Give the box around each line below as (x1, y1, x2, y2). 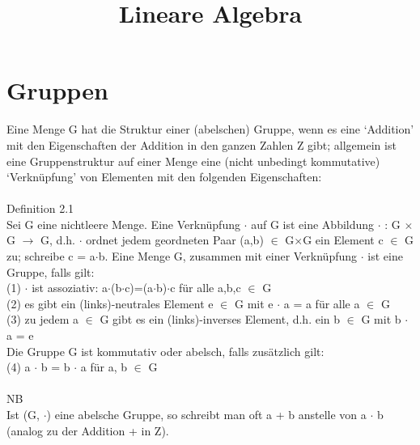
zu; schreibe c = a (6, 248, 95, 265)
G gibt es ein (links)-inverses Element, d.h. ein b (100, 311, 341, 328)
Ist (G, (6, 406, 40, 422)
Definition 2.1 (6, 200, 74, 217)
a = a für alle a (283, 295, 360, 311)
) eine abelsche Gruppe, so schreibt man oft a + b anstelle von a (46, 406, 367, 422)
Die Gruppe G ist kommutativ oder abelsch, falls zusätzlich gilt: (6, 342, 325, 359)
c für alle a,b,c (170, 279, 241, 296)
